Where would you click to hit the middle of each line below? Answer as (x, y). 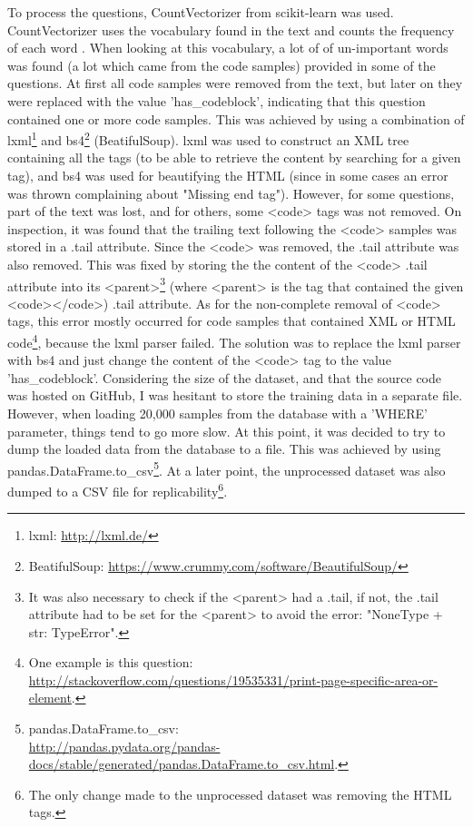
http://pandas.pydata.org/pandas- (124, 746)
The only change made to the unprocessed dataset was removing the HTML (240, 794)
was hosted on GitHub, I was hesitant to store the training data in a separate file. (235, 395)
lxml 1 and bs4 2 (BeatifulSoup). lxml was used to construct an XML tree (208, 138)
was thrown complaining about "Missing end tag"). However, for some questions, (231, 193)
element (50, 698)
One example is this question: (111, 662)
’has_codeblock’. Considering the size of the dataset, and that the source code (225, 377)
